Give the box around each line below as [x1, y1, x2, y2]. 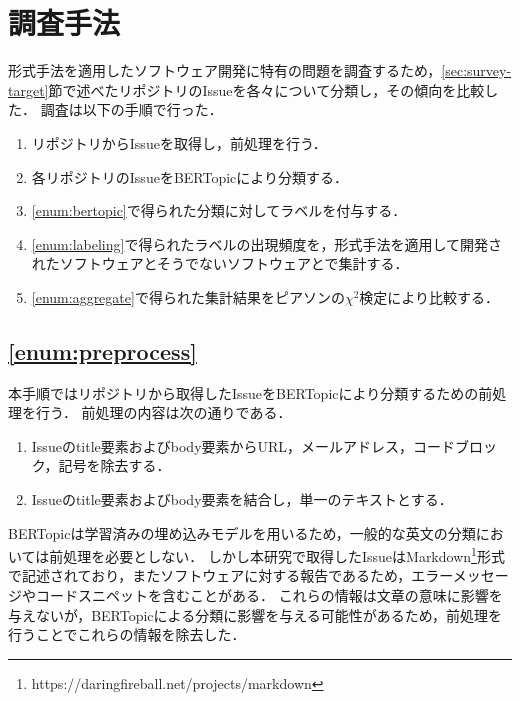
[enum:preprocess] [8, 335, 197, 366]
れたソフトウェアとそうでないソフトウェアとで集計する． [31, 253, 409, 274]
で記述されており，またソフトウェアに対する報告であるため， [8, 565, 412, 586]
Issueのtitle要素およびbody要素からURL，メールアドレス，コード [31, 435, 456, 456]
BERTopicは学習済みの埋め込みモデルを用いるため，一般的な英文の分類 [8, 522, 476, 543]
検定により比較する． [359, 286, 500, 307]
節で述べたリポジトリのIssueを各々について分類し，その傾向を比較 [48, 79, 485, 100]
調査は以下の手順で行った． [40, 99, 223, 120]
